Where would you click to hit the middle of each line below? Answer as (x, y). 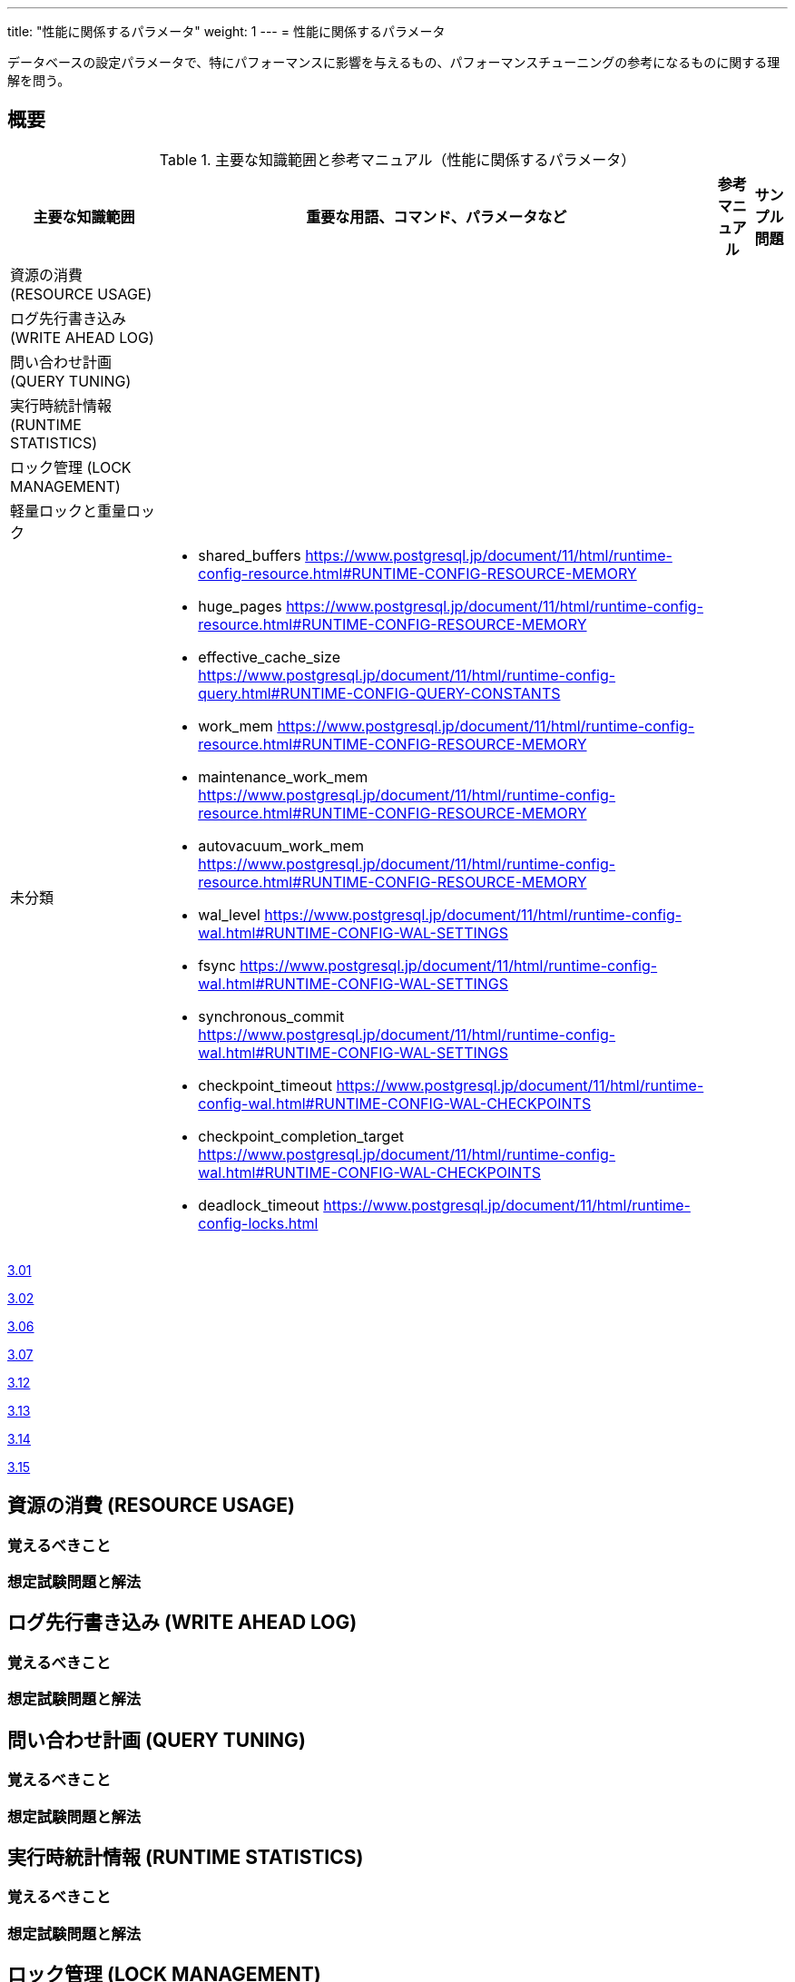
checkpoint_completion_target (301, 1136)
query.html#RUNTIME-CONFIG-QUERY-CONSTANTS (379, 693)
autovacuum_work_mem (281, 845)
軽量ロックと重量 (69, 510)
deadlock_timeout (259, 1205)
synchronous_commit (271, 1016)
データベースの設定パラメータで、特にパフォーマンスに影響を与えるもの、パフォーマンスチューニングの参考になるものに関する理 (394, 62)
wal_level (229, 914)
